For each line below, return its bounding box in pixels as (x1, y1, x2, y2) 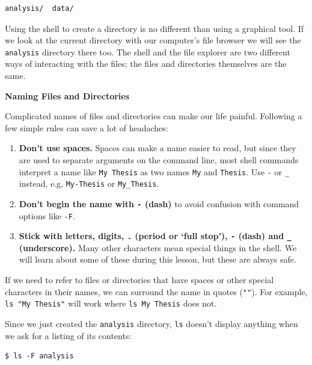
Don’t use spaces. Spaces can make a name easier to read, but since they (19, 142, 296, 154)
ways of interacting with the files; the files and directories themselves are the (5, 57, 287, 70)
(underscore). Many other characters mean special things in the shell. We (19, 241, 297, 254)
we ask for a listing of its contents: (5, 329, 132, 342)
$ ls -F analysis (5, 352, 74, 361)
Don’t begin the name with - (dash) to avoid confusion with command (19, 197, 299, 210)
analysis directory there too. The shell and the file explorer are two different (5, 45, 290, 58)
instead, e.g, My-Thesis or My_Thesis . (19, 177, 159, 190)
